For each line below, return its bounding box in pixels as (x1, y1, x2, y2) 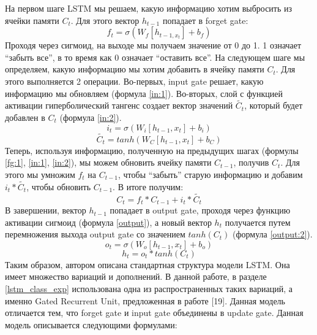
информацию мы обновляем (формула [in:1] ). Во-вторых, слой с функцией (5, 87, 283, 99)
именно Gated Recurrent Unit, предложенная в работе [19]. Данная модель (5, 294, 285, 307)
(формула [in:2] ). (59, 110, 122, 123)
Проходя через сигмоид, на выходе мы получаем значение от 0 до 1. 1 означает (5, 39, 302, 52)
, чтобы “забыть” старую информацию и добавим (117, 167, 303, 180)
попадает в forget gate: (162, 13, 248, 26)
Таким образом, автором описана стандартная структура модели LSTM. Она (5, 258, 290, 271)
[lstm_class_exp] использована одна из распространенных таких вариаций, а (5, 282, 293, 295)
